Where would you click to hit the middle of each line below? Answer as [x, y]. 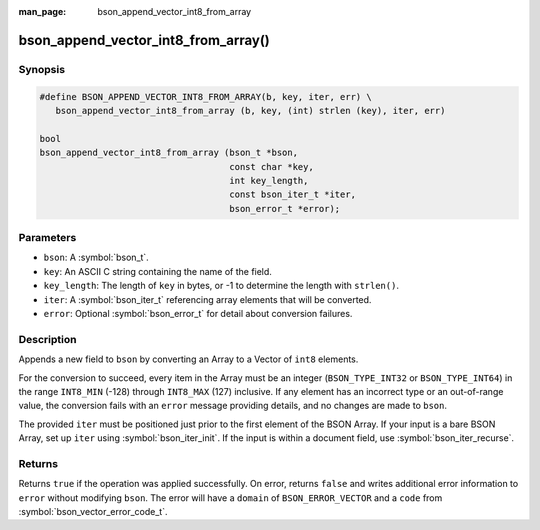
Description [47, 339]
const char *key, [271, 166]
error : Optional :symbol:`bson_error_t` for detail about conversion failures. [198, 313]
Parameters [47, 238]
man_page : [42, 11]
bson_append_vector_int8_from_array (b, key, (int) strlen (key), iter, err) [250, 110]
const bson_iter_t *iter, [293, 194]
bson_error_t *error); [285, 208]
